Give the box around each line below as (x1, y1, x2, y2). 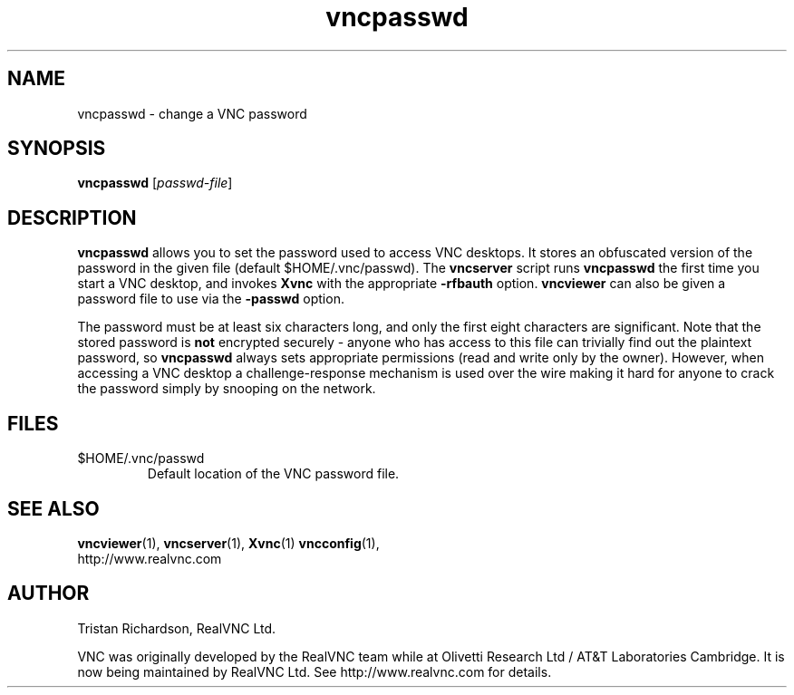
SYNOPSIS (7, 137, 106, 160)
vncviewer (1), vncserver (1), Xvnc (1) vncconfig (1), (77, 535, 380, 551)
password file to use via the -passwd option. (77, 291, 344, 307)
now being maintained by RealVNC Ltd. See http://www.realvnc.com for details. (77, 663, 552, 680)
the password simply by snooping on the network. (77, 381, 376, 397)
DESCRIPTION (7, 206, 137, 229)
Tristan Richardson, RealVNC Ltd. (77, 620, 276, 636)
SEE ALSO (7, 497, 100, 520)
